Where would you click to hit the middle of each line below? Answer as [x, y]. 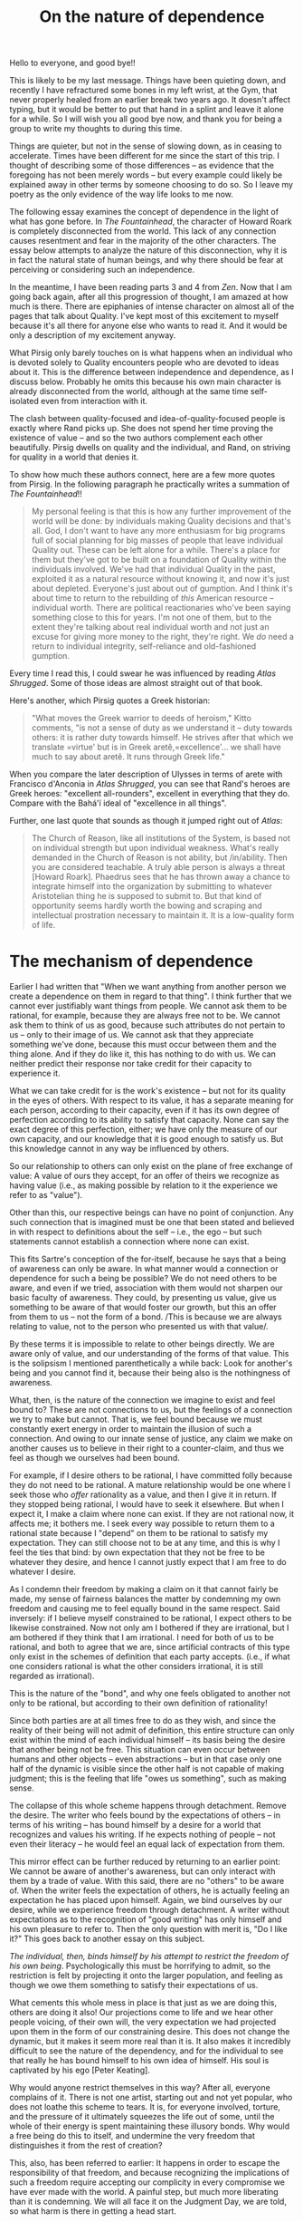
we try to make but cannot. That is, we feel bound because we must [136, 1419]
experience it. [35, 1073]
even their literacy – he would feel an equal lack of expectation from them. [147, 1844]
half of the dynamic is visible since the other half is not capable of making [147, 1769]
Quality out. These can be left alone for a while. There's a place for [156, 550]
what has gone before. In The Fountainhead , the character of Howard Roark [151, 222]
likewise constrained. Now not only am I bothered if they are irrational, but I [149, 1628]
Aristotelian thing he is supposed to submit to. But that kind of [147, 896]
